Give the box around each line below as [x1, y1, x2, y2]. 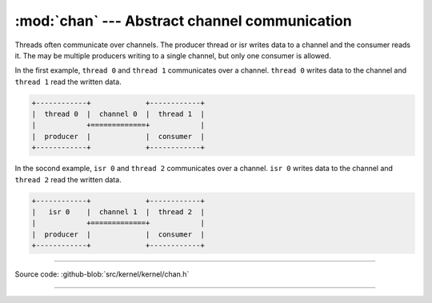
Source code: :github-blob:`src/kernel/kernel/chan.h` [14, 269, 190, 279]
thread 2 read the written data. [14, 174, 122, 184]
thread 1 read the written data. [14, 77, 122, 86]
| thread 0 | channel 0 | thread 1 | [31, 110, 206, 119]
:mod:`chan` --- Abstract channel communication [14, 12, 352, 30]
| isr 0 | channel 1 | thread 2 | [31, 208, 206, 217]
